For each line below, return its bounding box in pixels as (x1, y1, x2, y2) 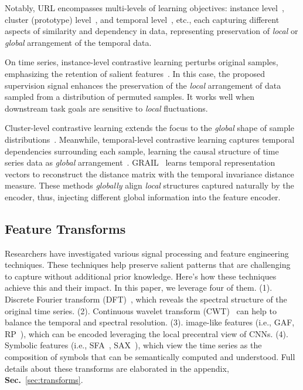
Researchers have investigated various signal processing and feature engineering (5, 247, 289, 259)
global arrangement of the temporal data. (5, 36, 152, 48)
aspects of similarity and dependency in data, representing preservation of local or (5, 25, 298, 37)
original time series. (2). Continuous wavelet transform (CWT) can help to (5, 304, 277, 317)
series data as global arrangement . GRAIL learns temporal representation (5, 156, 275, 169)
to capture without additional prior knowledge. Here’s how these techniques (5, 270, 277, 282)
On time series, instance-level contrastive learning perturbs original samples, (5, 56, 278, 68)
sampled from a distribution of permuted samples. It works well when (5, 90, 254, 103)
